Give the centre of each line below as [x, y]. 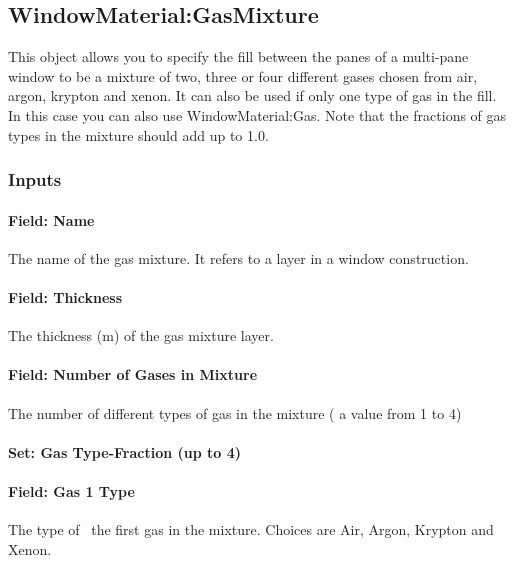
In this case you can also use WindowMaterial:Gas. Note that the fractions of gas [257, 114]
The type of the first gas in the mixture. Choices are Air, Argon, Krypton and [251, 529]
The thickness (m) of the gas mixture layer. [141, 335]
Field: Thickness [65, 297]
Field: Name [51, 219]
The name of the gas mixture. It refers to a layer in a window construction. [238, 257]
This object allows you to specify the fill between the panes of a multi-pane [238, 56]
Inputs [35, 179]
